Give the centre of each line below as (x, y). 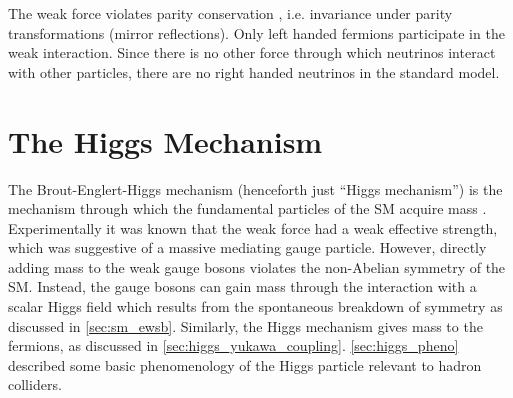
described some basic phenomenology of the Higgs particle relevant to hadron (245, 364)
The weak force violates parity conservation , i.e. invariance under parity (230, 13)
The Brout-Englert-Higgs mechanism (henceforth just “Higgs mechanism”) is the (255, 188)
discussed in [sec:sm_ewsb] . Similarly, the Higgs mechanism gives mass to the (245, 325)
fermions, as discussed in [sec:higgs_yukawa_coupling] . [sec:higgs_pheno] (233, 345)
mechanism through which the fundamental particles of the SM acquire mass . (247, 208)
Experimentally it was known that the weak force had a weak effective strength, (253, 227)
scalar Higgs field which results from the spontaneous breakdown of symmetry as (255, 306)
